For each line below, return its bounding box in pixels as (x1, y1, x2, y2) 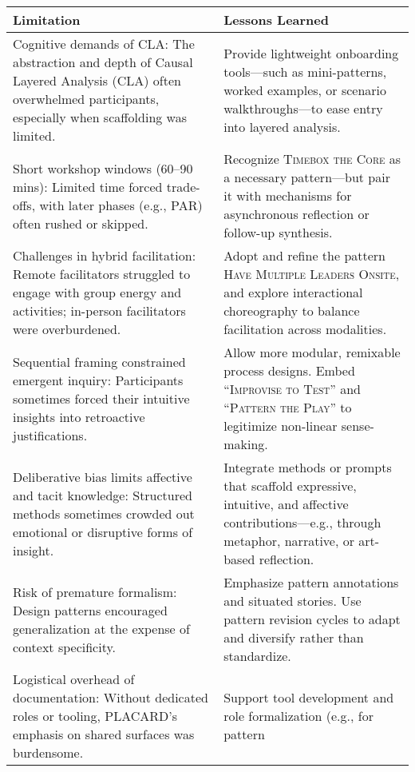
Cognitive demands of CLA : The (13, 34, 195, 53)
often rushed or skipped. (13, 213, 148, 233)
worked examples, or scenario (223, 80, 387, 99)
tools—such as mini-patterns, (223, 62, 387, 81)
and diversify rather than (223, 628, 364, 647)
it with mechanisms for (223, 186, 352, 205)
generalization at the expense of (13, 619, 190, 638)
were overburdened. (13, 320, 121, 338)
